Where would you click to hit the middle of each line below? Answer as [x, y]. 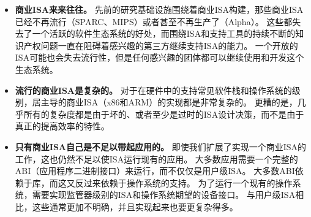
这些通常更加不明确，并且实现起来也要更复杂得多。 [135, 206]
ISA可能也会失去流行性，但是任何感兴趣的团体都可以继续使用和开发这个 [159, 57]
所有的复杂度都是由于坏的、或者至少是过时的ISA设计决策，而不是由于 [164, 114]
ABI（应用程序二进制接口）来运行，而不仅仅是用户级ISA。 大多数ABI [155, 171]
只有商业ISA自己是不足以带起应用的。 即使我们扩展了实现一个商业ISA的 [161, 146]
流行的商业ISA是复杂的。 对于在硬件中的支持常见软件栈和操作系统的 [153, 90]
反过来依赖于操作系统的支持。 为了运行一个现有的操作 [184, 182]
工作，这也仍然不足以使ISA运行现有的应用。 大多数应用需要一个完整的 [156, 158]
